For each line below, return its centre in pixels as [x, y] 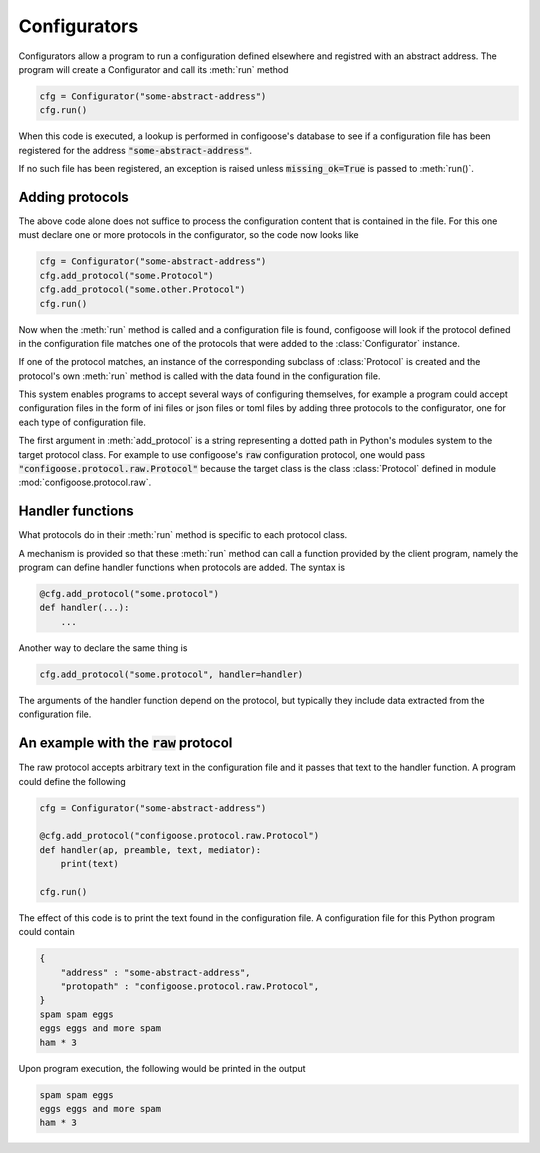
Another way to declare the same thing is [103, 647]
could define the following [72, 781]
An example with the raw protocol [125, 743]
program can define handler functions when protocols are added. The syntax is [181, 567]
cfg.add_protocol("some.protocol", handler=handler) [171, 674]
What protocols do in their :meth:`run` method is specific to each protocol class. [183, 535]
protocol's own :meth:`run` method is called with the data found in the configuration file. [199, 376]
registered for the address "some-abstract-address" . [135, 150]
